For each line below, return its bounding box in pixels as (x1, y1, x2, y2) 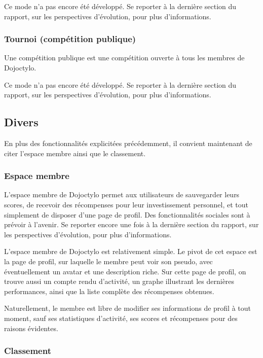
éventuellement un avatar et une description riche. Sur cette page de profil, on (4, 266, 246, 276)
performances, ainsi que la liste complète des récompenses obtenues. (4, 285, 214, 296)
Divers (4, 114, 39, 130)
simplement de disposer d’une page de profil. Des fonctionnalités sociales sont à (4, 209, 250, 220)
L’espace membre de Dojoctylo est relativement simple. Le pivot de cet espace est (4, 246, 257, 257)
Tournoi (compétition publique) (4, 32, 136, 45)
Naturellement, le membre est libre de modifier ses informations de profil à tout (4, 303, 251, 313)
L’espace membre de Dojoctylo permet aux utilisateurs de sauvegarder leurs (4, 189, 240, 200)
